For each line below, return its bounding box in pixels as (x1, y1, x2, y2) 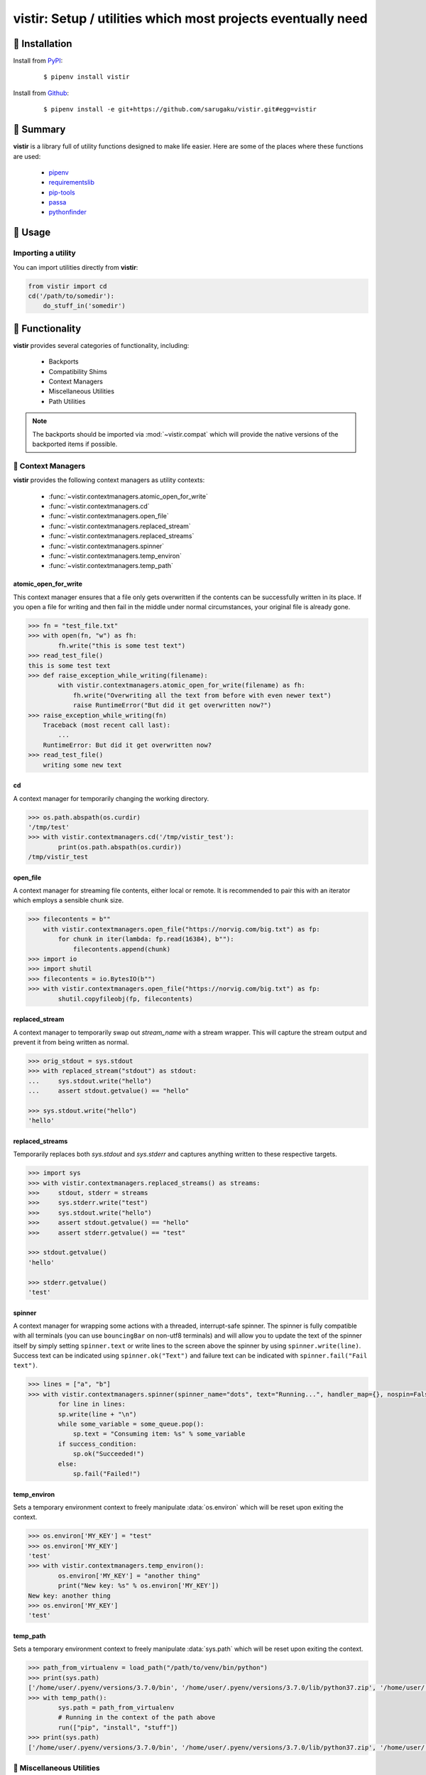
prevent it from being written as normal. (13, 1037, 129, 1047)
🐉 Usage (13, 226, 51, 239)
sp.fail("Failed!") (72, 1470, 141, 1478)
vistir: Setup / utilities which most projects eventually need (13, 11, 368, 26)
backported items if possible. (32, 440, 118, 449)
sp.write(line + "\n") (58, 1410, 138, 1418)
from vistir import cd (28, 282, 107, 290)
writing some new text (43, 760, 122, 769)
